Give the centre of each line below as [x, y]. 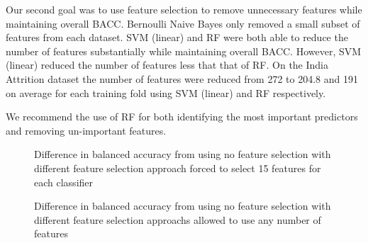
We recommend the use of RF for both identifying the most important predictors [182, 117]
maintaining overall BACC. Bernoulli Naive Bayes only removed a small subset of [183, 23]
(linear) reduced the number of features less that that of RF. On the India [167, 65]
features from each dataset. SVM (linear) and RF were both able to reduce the [177, 37]
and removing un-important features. [86, 130]
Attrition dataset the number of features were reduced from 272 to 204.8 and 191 [182, 78]
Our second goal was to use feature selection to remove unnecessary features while [184, 9]
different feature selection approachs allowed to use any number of [178, 219]
